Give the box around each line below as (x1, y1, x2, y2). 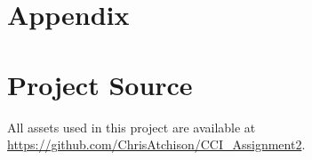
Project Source (7, 66, 193, 102)
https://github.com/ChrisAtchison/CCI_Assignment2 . (7, 135, 306, 154)
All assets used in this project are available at (7, 117, 256, 136)
